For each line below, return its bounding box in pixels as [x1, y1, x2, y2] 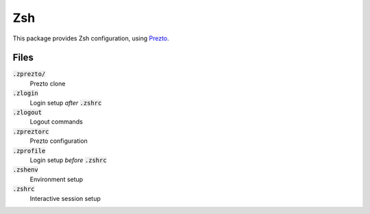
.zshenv [12, 166, 39, 174]
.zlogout [12, 109, 42, 116]
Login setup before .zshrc [29, 156, 107, 164]
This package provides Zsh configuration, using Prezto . [12, 34, 169, 42]
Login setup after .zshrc [29, 98, 102, 107]
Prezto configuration [29, 137, 88, 145]
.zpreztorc [12, 127, 49, 135]
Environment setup [29, 175, 84, 183]
